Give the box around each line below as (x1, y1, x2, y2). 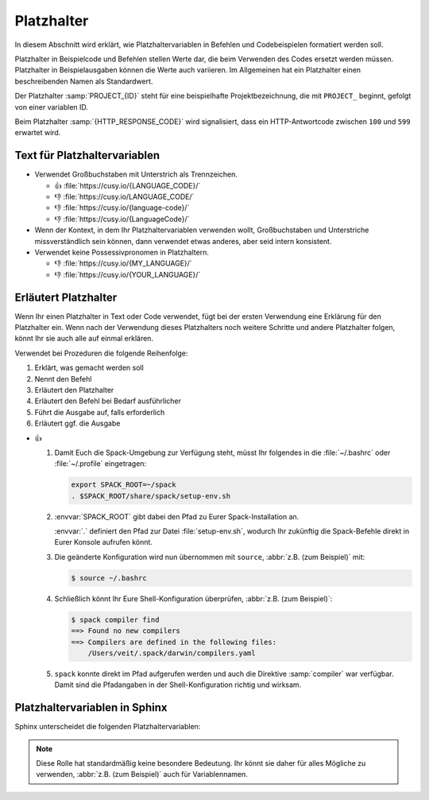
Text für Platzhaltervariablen (14, 149, 160, 162)
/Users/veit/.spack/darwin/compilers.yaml (87, 648, 256, 658)
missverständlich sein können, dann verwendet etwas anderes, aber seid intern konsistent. (34, 236, 332, 246)
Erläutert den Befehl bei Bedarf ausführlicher (34, 396, 182, 406)
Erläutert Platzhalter (14, 290, 118, 304)
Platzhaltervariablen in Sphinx (14, 701, 168, 715)
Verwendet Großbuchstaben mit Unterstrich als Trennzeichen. (34, 169, 238, 179)
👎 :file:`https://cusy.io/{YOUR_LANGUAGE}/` (54, 270, 201, 279)
